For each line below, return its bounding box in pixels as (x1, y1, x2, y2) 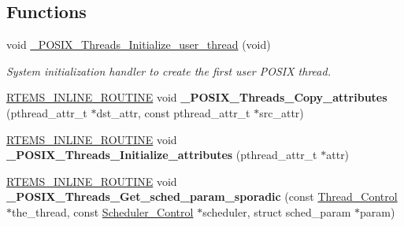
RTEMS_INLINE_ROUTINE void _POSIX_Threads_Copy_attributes (6, 89, 387, 106)
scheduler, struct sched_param (202, 203, 351, 220)
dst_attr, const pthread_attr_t (96, 104, 250, 120)
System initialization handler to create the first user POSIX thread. (6, 62, 331, 79)
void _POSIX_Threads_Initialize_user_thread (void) (6, 36, 271, 53)
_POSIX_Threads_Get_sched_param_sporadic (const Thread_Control (6, 188, 398, 205)
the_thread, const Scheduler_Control (12, 203, 194, 220)
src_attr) (259, 104, 304, 120)
